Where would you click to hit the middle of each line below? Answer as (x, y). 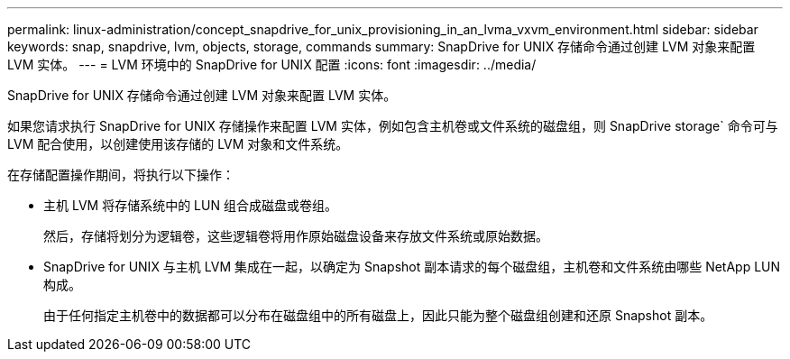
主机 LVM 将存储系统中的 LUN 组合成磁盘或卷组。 (190, 205)
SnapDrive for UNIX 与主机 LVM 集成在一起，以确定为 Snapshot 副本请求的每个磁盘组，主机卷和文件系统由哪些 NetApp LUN (412, 267)
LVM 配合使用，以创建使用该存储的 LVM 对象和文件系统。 (178, 144)
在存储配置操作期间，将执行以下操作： (121, 175)
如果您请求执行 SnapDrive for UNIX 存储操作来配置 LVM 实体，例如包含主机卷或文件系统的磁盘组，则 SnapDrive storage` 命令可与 (393, 126)
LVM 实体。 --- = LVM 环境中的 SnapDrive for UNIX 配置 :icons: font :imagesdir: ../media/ (272, 64)
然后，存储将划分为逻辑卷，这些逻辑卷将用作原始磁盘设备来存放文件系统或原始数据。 (296, 236)
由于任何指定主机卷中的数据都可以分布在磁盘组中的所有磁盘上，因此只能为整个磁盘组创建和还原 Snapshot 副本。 (378, 315)
